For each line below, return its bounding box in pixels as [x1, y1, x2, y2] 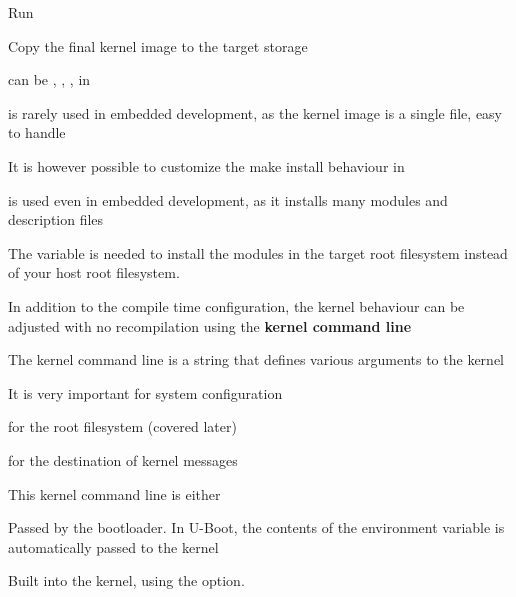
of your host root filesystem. [8, 262, 180, 283]
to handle [8, 122, 66, 143]
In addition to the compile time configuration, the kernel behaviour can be [8, 295, 465, 316]
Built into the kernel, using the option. [8, 570, 245, 591]
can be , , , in [8, 69, 91, 90]
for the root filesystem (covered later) [8, 416, 237, 437]
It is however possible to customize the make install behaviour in [8, 155, 405, 176]
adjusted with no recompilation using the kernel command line [8, 315, 412, 336]
